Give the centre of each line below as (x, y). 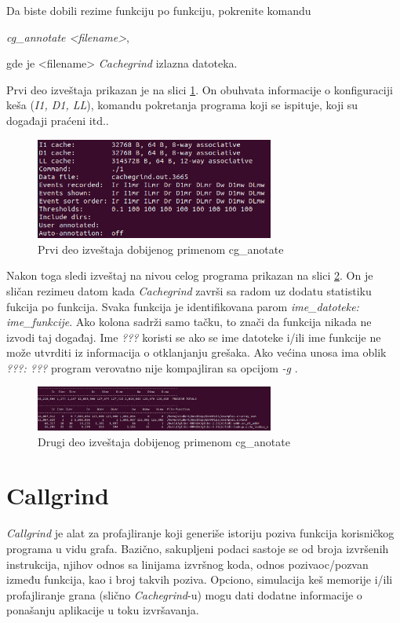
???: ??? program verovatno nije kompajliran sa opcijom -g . (152, 367)
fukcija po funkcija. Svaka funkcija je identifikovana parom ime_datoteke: (183, 306)
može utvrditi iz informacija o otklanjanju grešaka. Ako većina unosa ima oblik (196, 352)
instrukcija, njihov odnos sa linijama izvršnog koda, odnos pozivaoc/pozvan (187, 564)
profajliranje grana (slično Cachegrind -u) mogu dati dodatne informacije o (184, 594)
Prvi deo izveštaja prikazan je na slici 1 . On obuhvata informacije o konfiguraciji (200, 89)
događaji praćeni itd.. (58, 120)
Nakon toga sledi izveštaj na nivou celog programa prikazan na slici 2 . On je (190, 275)
